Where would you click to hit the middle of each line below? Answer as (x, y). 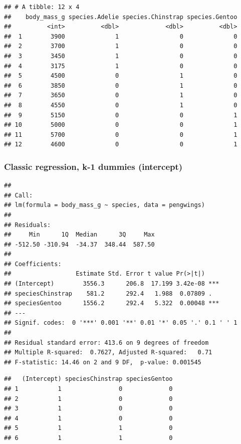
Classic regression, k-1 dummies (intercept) (93, 166)
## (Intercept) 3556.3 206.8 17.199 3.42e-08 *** (112, 284)
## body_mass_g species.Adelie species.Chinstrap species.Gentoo (121, 17)
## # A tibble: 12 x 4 (42, 7)
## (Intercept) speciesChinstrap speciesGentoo (88, 379)
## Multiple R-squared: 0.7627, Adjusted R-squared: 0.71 (108, 353)
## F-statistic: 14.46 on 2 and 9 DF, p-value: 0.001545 (103, 362)
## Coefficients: (33, 264)
